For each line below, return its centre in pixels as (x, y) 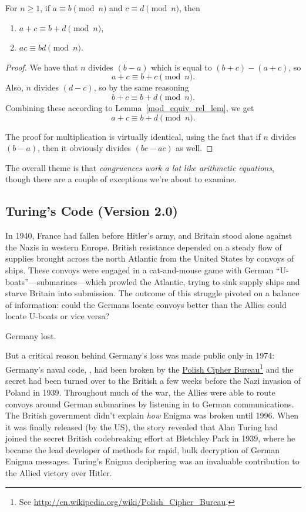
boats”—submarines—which (56, 281)
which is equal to (181, 67)
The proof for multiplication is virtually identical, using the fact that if (133, 136)
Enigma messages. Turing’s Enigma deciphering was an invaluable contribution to (152, 461)
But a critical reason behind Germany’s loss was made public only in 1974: (140, 355)
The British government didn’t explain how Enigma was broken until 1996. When (152, 415)
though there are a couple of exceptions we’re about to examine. (121, 179)
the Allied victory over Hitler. (59, 473)
